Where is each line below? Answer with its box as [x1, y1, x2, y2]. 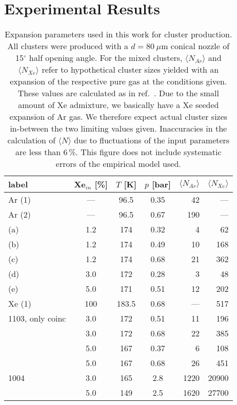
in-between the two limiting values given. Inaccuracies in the [10, 122, 227, 135]
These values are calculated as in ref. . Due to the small [17, 87, 219, 99]
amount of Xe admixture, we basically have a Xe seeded [18, 99, 219, 111]
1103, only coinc [8, 312, 66, 325]
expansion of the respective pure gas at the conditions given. [10, 75, 227, 88]
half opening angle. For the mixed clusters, [29, 52, 183, 64]
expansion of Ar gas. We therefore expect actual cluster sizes [9, 111, 228, 123]
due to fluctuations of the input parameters [74, 134, 230, 146]
